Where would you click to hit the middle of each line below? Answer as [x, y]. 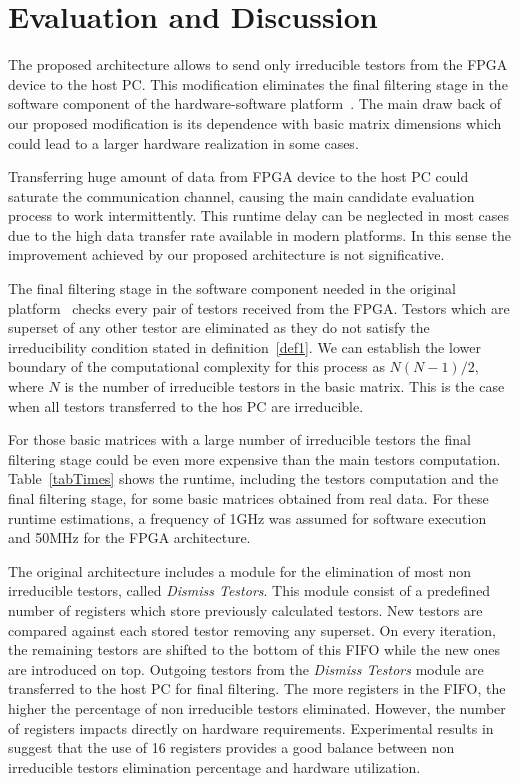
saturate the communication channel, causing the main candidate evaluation [241, 195]
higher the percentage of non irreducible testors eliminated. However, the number [257, 707]
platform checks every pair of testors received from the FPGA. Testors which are [259, 307]
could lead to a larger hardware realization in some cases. [183, 142]
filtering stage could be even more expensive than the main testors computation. [254, 458]
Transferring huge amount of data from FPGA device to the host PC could [238, 176]
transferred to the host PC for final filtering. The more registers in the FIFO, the [257, 688]
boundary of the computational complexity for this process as [196, 366]
